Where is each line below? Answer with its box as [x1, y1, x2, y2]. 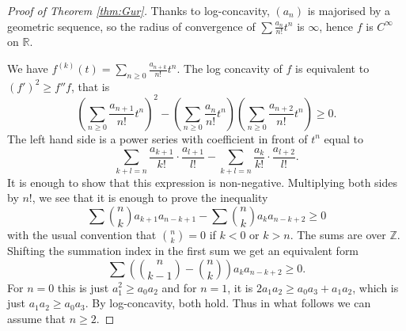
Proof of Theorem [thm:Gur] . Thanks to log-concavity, [7, 2, 270, 18]
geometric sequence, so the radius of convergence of [7, 17, 256, 34]
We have [7, 60, 48, 77]
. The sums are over [290, 226, 386, 242]
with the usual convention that [7, 226, 157, 242]
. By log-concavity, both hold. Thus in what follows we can [85, 295, 371, 311]
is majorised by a [307, 2, 391, 18]
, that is [70, 78, 110, 94]
